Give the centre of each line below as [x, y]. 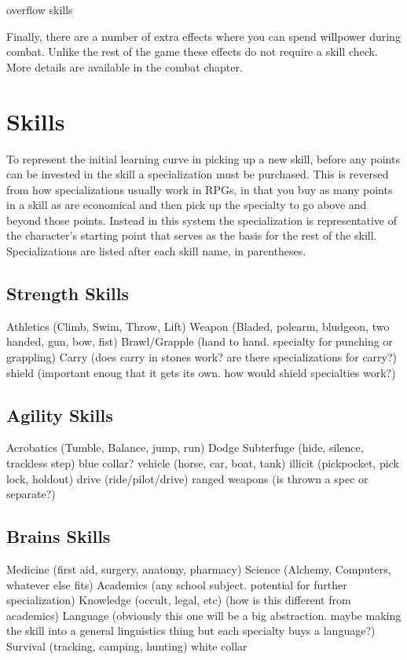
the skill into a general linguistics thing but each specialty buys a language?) [191, 631]
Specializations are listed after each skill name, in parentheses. [156, 251]
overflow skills [40, 9]
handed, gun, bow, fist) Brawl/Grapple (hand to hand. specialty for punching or [200, 341]
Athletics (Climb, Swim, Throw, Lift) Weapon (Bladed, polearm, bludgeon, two [198, 326]
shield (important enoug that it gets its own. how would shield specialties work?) [201, 372]
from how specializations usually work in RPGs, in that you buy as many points [200, 189]
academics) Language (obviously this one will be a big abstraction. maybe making [204, 615]
